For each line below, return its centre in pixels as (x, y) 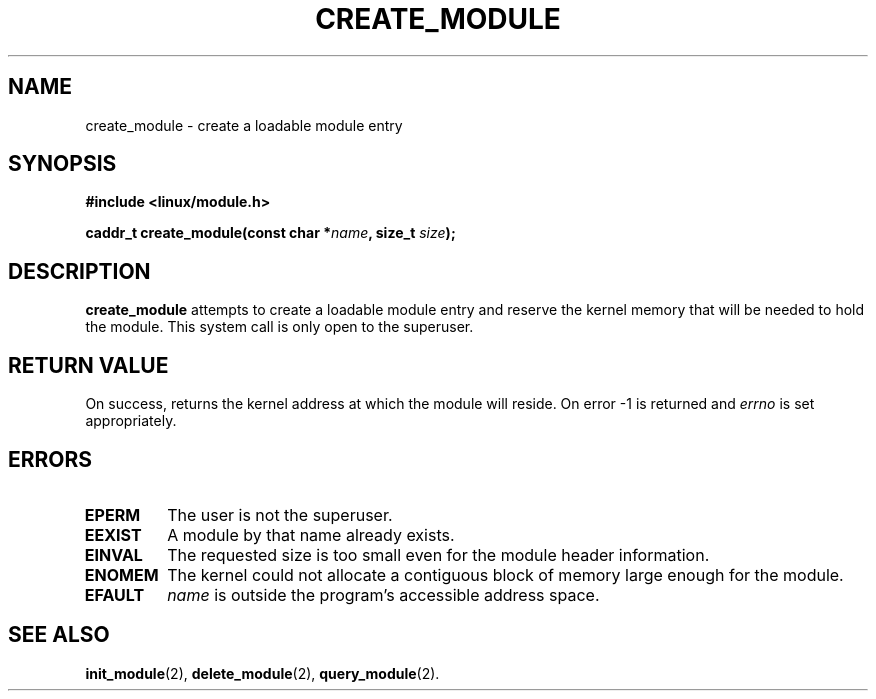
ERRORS (50, 459)
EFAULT (114, 594)
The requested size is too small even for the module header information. (438, 554)
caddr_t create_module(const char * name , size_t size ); (270, 233)
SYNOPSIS (62, 164)
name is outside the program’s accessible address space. (383, 594)
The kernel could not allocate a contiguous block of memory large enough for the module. (505, 574)
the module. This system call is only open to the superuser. (279, 327)
